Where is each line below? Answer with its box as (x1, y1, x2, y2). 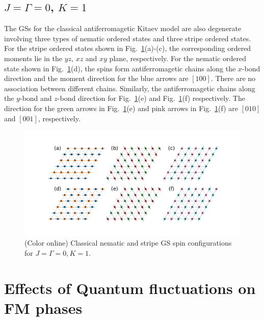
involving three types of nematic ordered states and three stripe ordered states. (4, 33, 251, 43)
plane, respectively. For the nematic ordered (109, 52, 246, 63)
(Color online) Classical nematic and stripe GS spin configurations (24, 237, 232, 248)
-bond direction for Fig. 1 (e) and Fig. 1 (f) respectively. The (57, 93, 245, 103)
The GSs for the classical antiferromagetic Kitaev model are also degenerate (4, 23, 242, 34)
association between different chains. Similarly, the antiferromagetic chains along (4, 83, 255, 93)
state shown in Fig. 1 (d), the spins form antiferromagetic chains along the (4, 63, 236, 73)
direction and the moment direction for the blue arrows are (4, 73, 189, 84)
